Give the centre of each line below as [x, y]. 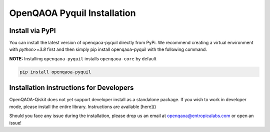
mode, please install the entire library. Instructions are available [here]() [83, 107]
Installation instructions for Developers [71, 88]
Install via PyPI [32, 31]
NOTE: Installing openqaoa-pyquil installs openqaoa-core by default [83, 59]
